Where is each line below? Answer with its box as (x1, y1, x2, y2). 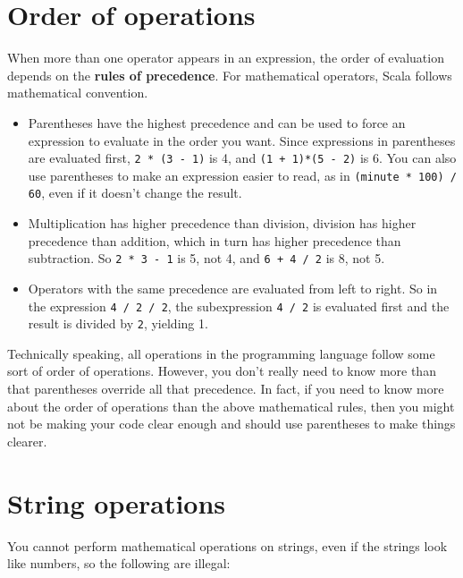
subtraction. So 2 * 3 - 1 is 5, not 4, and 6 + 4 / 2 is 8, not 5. (28, 249, 385, 268)
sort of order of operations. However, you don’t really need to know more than (7, 361, 436, 380)
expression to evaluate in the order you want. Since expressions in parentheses (28, 131, 456, 149)
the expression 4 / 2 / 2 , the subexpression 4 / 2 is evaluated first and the (28, 296, 450, 315)
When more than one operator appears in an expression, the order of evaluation (7, 48, 444, 67)
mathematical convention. (7, 83, 148, 102)
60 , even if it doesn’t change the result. (28, 183, 242, 202)
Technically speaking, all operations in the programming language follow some (7, 344, 435, 362)
